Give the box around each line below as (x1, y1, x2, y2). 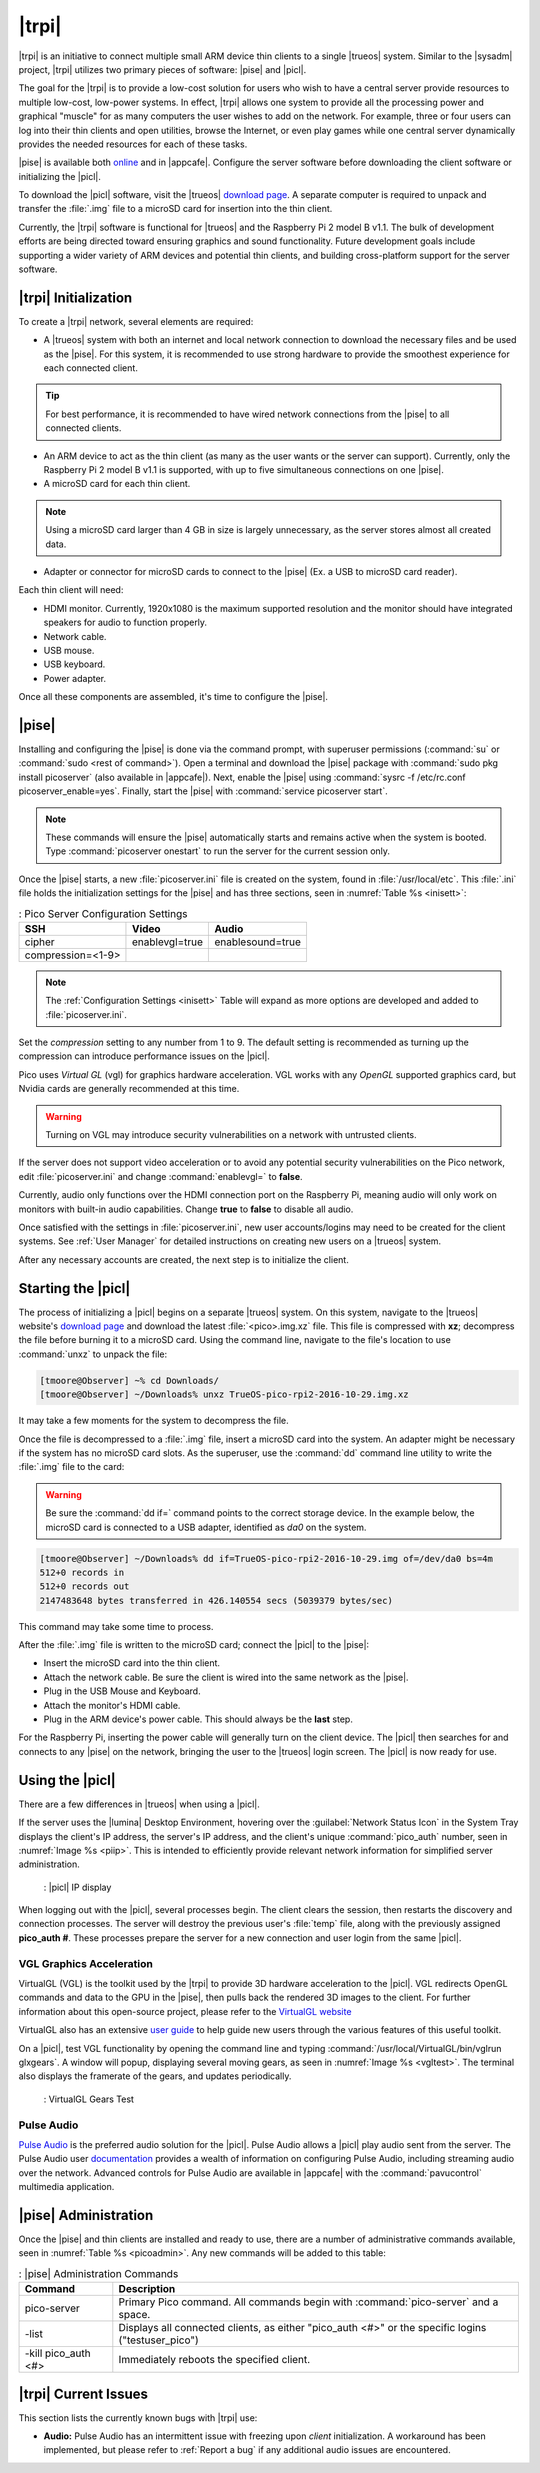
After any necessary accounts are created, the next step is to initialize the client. (18, 1253, 349, 1265)
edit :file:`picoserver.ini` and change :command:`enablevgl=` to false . (18, 1170, 304, 1182)
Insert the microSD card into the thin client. (43, 1657, 220, 1669)
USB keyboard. (43, 658, 106, 670)
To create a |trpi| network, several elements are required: (18, 315, 254, 327)
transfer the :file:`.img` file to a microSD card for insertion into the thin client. (18, 203, 333, 215)
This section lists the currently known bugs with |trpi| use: (18, 2411, 258, 2424)
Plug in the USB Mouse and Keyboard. (43, 1685, 201, 1697)
